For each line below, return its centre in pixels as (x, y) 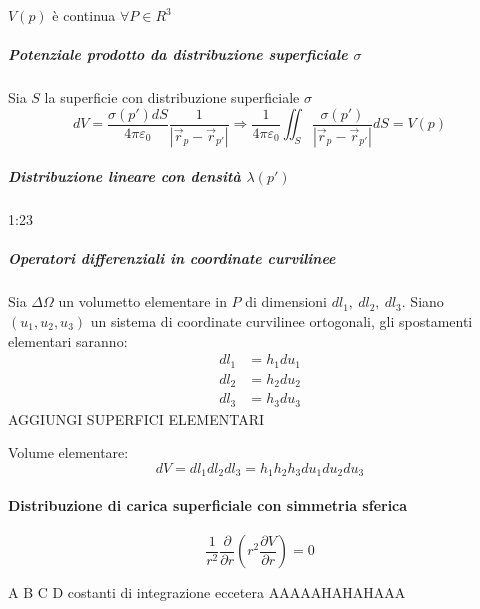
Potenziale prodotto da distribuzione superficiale (178, 54)
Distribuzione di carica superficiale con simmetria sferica (208, 504)
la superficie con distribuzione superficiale (172, 97)
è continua (84, 15)
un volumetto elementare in (142, 301)
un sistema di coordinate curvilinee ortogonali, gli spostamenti (281, 320)
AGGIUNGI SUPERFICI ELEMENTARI (136, 418)
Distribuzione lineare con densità (124, 176)
